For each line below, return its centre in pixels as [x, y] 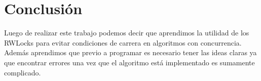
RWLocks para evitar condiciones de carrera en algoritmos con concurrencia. [123, 42]
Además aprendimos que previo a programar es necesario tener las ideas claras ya [130, 52]
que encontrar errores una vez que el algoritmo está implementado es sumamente [129, 62]
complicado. [23, 72]
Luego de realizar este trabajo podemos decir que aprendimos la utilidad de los [127, 33]
